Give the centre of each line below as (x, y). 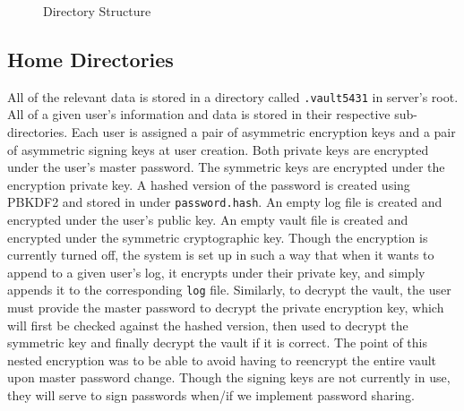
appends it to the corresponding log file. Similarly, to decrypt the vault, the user (229, 290)
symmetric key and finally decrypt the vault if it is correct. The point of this (217, 342)
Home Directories (90, 59)
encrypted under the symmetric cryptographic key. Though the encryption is (218, 237)
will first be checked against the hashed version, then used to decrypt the (208, 325)
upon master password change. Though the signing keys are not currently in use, (229, 377)
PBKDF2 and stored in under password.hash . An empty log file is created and (225, 202)
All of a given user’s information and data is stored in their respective (199, 114)
